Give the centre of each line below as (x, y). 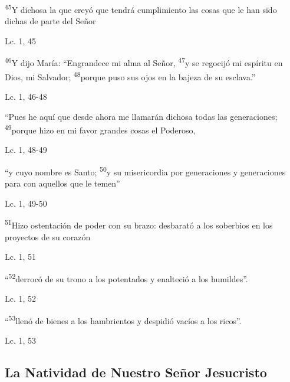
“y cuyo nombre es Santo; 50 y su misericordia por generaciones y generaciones (145, 171)
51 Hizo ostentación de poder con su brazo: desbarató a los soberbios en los (139, 224)
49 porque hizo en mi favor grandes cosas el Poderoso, (100, 129)
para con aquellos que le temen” (62, 183)
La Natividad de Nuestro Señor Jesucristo (136, 372)
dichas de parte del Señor (50, 21)
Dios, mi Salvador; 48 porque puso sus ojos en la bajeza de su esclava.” (130, 76)
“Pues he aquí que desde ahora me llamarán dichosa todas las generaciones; (141, 116)
